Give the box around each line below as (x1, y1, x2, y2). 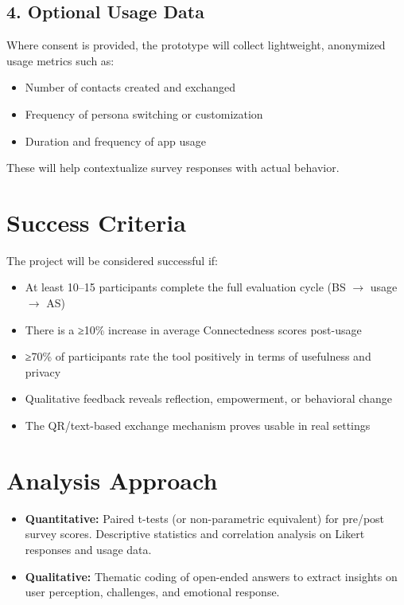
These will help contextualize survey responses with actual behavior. (6, 159, 340, 176)
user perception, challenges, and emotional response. (25, 584, 280, 600)
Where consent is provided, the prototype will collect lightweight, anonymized (6, 37, 386, 53)
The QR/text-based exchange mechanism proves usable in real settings (25, 417, 371, 434)
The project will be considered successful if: (6, 252, 218, 268)
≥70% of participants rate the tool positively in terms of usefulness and (25, 348, 371, 365)
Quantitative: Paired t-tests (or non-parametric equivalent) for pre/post (25, 509, 385, 526)
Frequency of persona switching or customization (25, 105, 263, 122)
